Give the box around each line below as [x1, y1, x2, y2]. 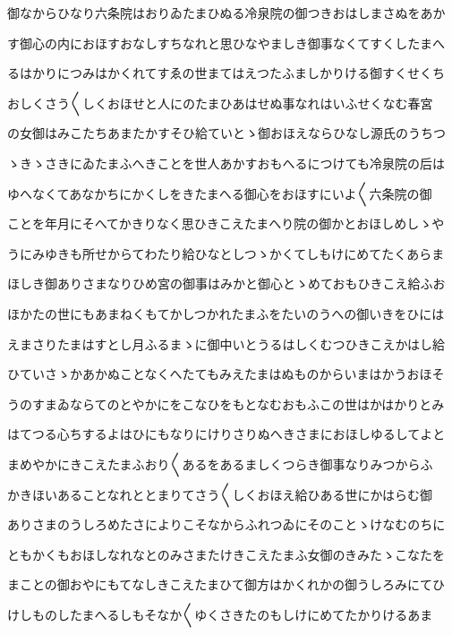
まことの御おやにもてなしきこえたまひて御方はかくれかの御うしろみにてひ [7, 575, 445, 594]
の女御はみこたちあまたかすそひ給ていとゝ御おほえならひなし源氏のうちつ [7, 124, 446, 142]
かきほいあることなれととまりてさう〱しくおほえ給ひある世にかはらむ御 [7, 485, 433, 503]
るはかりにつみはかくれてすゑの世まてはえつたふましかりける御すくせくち [7, 64, 445, 82]
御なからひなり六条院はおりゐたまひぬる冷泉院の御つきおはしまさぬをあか [7, 4, 446, 21]
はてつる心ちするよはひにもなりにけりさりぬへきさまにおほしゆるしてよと [7, 425, 446, 443]
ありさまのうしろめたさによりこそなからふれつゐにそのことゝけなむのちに [7, 515, 446, 534]
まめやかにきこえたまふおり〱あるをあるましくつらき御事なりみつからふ [7, 454, 433, 473]
